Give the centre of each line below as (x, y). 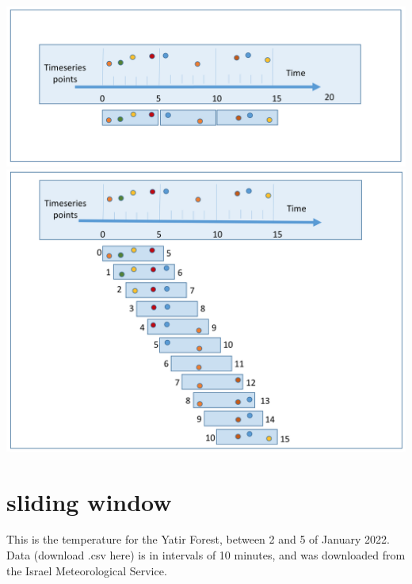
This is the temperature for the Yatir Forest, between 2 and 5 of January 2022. (198, 539)
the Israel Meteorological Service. (87, 570)
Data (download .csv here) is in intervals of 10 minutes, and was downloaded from (206, 555)
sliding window (89, 501)
